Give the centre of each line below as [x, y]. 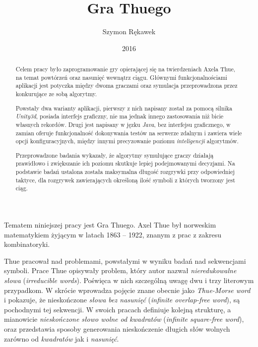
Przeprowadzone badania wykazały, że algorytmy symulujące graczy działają [115, 155]
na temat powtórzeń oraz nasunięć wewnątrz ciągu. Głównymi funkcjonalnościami [121, 77]
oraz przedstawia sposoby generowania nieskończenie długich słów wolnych [117, 329]
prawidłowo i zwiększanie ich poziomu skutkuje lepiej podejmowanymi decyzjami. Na [125, 163]
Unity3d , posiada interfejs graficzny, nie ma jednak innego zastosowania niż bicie [120, 116]
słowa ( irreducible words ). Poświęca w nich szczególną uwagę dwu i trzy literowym [129, 280]
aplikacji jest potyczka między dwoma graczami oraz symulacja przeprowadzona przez [127, 86]
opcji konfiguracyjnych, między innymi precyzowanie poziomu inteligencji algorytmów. [127, 141]
